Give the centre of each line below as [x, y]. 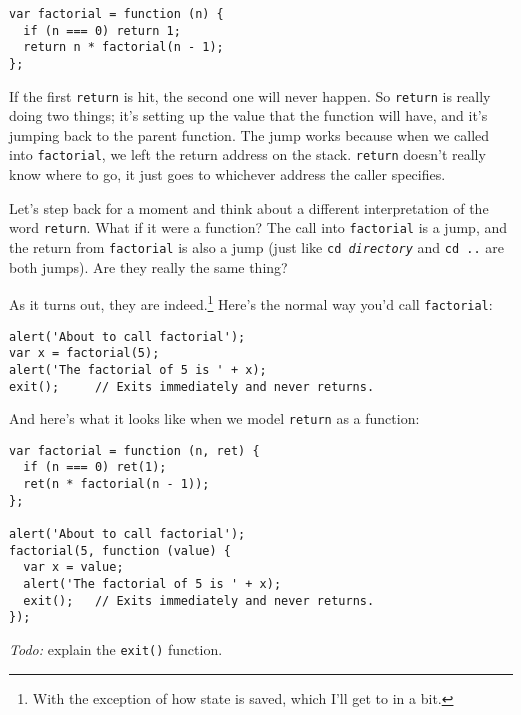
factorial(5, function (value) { [120, 550]
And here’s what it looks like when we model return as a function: [214, 418]
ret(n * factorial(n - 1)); [116, 484]
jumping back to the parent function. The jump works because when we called [249, 134]
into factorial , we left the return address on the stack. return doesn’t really [247, 154]
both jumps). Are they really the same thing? [148, 266]
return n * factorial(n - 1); [123, 47]
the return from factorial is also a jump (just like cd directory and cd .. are [256, 246]
